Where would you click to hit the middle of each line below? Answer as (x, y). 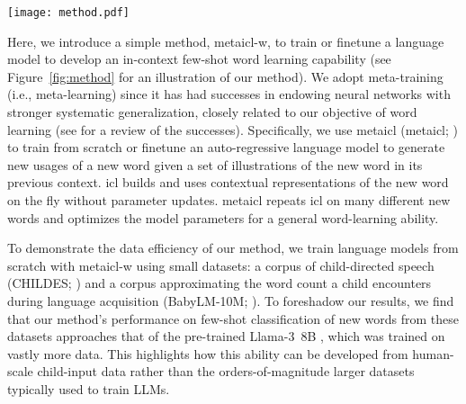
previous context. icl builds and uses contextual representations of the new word (228, 182)
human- (433, 353)
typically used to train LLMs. (89, 388)
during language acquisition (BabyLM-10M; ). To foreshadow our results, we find (231, 300)
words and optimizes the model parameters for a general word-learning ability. (223, 217)
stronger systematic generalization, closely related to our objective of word (212, 112)
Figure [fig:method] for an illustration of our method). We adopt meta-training (225, 76)
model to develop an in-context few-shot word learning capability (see (199, 59)
